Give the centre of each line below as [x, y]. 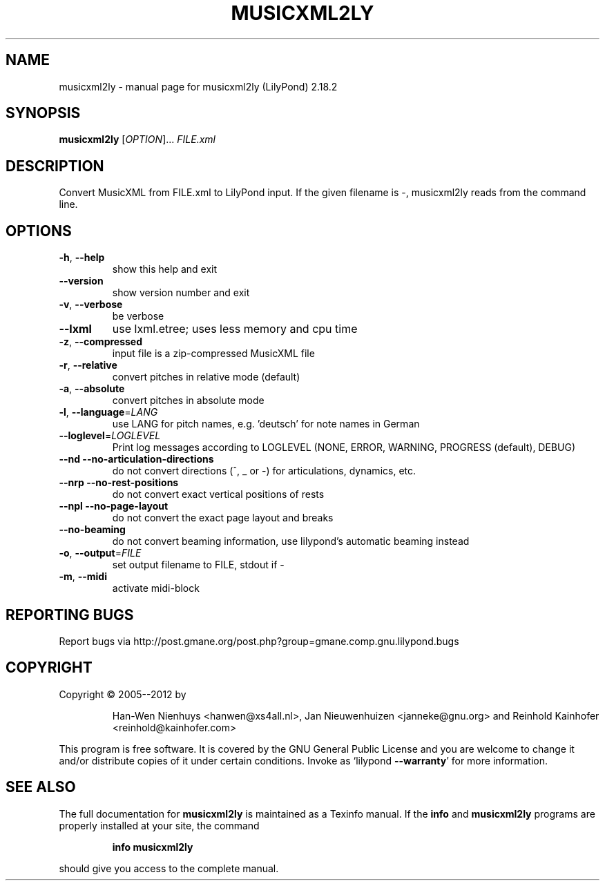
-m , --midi [83, 577]
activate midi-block [156, 588]
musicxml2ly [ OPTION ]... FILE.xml [137, 139]
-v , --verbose [91, 305]
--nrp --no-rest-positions [119, 483]
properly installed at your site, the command [159, 825]
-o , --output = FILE [100, 553]
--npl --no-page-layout [114, 506]
